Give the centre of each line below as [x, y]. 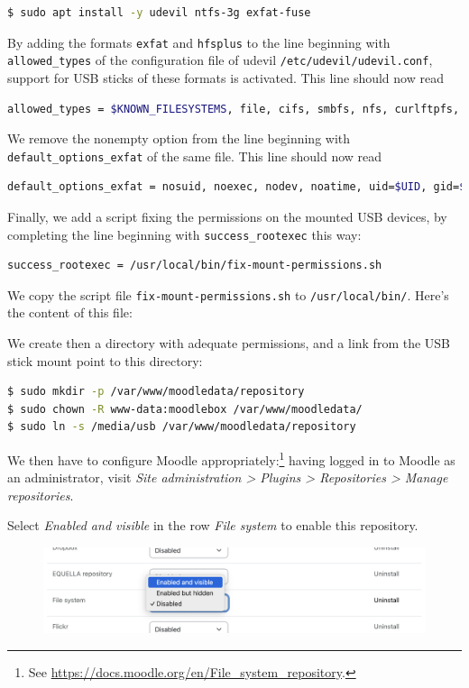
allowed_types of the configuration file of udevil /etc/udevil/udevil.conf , [220, 60]
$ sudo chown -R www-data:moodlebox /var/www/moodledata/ [185, 409]
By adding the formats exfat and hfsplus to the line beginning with [199, 42]
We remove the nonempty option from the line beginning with [179, 138]
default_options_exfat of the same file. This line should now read [195, 156]
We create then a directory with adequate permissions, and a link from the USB [229, 343]
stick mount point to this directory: [105, 360]
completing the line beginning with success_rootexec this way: [184, 234]
